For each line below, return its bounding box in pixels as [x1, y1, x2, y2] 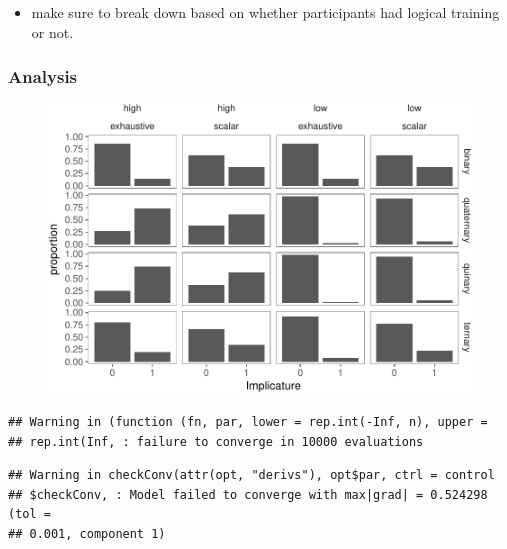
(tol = [8, 507, 51, 522]
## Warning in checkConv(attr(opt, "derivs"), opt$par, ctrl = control [8, 468, 495, 483]
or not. [31, 21, 74, 42]
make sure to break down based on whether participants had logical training [31, 2, 500, 22]
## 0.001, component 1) [8, 526, 166, 541]
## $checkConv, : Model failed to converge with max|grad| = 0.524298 [8, 487, 488, 502]
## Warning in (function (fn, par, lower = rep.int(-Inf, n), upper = [8, 414, 488, 429]
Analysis [8, 64, 78, 89]
